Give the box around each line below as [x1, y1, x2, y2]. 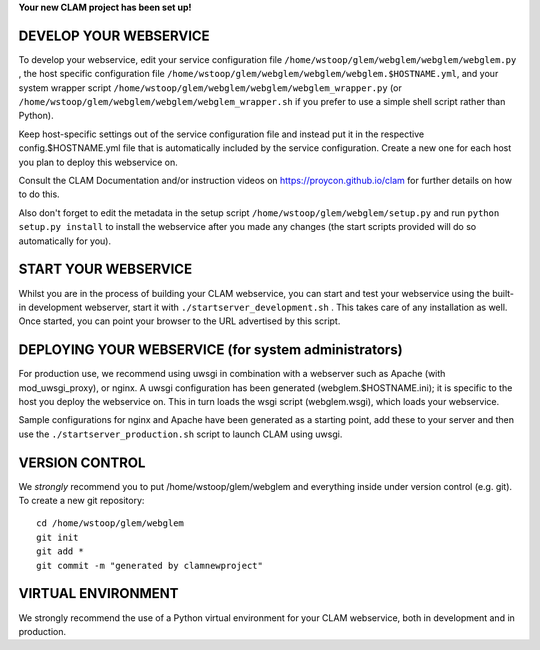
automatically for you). [18, 235, 112, 247]
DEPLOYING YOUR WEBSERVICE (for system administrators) [18, 341, 404, 359]
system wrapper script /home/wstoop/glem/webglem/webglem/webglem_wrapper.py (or [18, 81, 402, 94]
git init [36, 531, 79, 543]
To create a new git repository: [18, 495, 145, 507]
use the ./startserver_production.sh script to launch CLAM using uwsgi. [18, 428, 343, 440]
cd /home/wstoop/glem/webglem [36, 518, 185, 529]
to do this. [18, 188, 60, 200]
